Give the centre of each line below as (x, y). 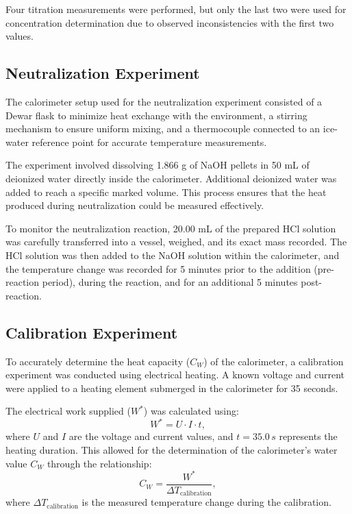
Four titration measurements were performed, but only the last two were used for (176, 9)
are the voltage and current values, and (151, 436)
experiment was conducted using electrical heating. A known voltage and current (175, 375)
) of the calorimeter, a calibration (274, 361)
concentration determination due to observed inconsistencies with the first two (170, 22)
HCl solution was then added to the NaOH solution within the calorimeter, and (173, 255)
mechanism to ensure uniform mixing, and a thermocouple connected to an (163, 128)
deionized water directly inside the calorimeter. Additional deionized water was (171, 178)
